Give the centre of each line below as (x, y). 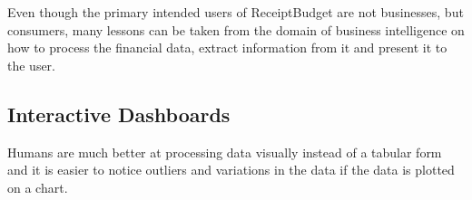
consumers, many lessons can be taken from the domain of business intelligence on (236, 29)
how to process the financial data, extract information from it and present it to (227, 48)
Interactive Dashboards (119, 114)
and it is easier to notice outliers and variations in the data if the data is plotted (231, 170)
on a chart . (38, 187)
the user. (32, 65)
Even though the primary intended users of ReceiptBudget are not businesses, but (236, 12)
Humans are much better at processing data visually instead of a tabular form (225, 152)
